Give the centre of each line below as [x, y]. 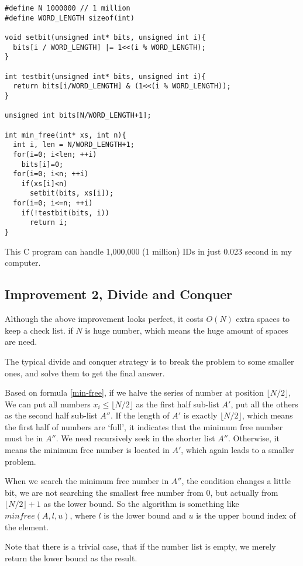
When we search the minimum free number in [87, 481]
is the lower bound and [145, 515]
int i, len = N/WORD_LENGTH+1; [74, 145]
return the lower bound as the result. [71, 558]
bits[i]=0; [42, 164]
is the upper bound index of [246, 515]
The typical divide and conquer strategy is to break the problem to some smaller [149, 361]
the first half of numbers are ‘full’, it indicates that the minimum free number [144, 426]
